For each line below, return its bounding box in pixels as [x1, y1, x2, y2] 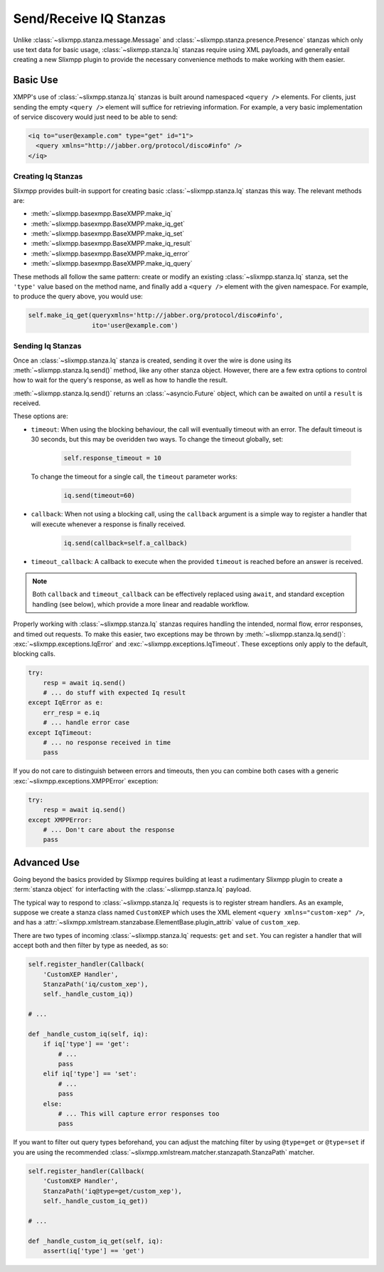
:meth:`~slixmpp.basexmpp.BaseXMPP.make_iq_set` [31, 229, 185, 238]
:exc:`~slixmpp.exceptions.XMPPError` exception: [13, 776, 159, 785]
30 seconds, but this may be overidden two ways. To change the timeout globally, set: [31, 435, 284, 444]
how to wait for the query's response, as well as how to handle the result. [13, 376, 228, 385]
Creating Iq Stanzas [13, 172, 83, 182]
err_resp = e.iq [43, 709, 100, 716]
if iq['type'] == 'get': [43, 1040, 130, 1048]
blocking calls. [13, 650, 56, 658]
